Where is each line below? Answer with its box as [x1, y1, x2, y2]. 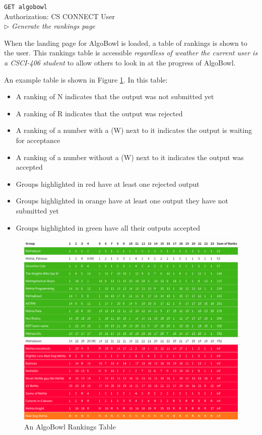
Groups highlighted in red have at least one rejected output [16, 178, 200, 189]
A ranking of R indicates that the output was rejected [16, 108, 183, 118]
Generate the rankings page [12, 21, 95, 31]
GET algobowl [4, 4, 47, 11]
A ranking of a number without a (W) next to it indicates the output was [16, 152, 244, 162]
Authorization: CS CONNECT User [4, 11, 115, 21]
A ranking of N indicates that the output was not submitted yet [16, 91, 214, 102]
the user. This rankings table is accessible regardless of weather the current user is [4, 47, 258, 58]
